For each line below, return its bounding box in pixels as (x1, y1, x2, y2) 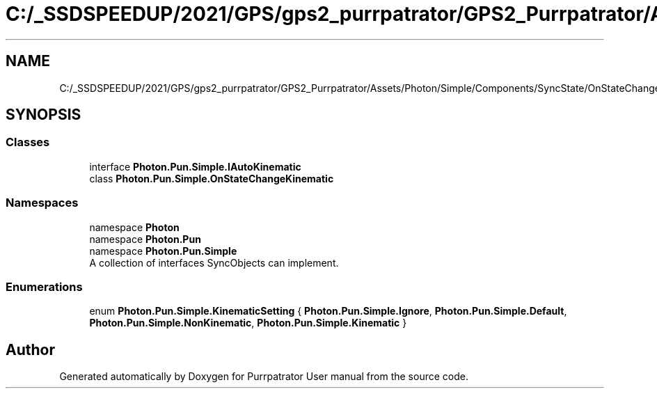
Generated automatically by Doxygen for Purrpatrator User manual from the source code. (59, 370, 468, 383)
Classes (6, 135, 50, 150)
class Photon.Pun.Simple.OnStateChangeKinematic (89, 172, 334, 184)
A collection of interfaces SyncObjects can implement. (89, 256, 339, 269)
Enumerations (6, 279, 83, 294)
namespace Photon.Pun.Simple (89, 244, 237, 257)
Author (6, 340, 55, 358)
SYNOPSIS (6, 106, 81, 124)
